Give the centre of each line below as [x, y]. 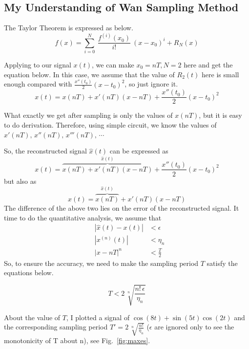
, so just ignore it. [151, 84]
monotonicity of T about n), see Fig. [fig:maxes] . [77, 340]
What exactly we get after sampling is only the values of [88, 115]
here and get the [208, 65]
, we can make [113, 65]
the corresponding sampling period [56, 327]
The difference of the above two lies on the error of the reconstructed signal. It [122, 208]
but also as [20, 181]
